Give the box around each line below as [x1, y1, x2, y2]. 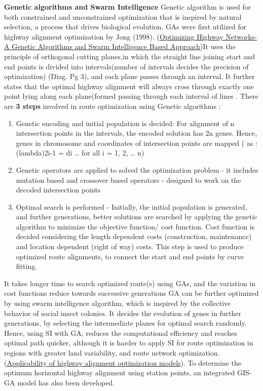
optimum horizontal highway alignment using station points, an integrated [4, 367, 235, 378]
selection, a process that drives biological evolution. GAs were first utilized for [4, 21, 247, 32]
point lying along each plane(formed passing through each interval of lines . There [4, 91, 258, 101]
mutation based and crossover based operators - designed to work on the [16, 174, 241, 185]
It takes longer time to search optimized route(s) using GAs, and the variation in [4, 278, 256, 288]
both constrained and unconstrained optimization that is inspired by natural [4, 11, 242, 22]
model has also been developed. [17, 377, 115, 387]
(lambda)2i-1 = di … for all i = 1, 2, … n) [16, 147, 144, 158]
